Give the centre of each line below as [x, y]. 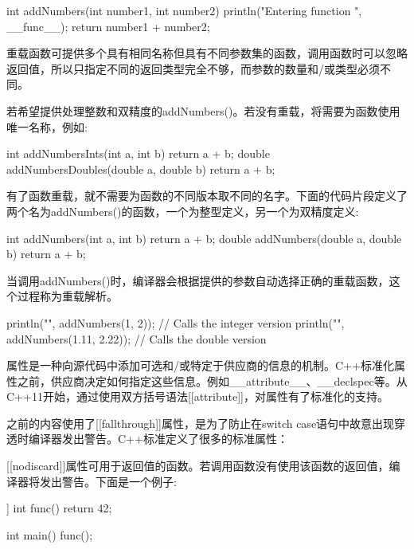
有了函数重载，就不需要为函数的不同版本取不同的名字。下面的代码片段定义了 [207, 196]
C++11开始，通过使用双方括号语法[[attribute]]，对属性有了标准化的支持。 [197, 396]
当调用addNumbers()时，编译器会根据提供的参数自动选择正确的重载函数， [198, 280]
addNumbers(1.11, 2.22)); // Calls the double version [137, 338]
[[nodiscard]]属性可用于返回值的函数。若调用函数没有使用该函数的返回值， [198, 466]
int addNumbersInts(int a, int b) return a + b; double [138, 153]
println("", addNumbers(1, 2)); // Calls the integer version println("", [176, 322]
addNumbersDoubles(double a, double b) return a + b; [141, 169]
